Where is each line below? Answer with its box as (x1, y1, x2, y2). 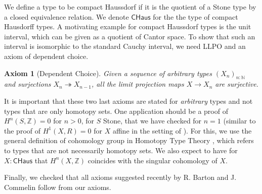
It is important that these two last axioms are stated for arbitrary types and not (4, 95, 253, 106)
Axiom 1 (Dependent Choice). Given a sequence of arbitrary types (4, 68, 212, 78)
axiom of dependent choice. (4, 50, 89, 61)
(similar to (223, 115, 256, 126)
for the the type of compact (153, 11, 238, 22)
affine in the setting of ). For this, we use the (112, 125, 252, 136)
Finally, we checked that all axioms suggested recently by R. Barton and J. (4, 172, 237, 182)
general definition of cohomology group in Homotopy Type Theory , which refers (4, 135, 254, 146)
